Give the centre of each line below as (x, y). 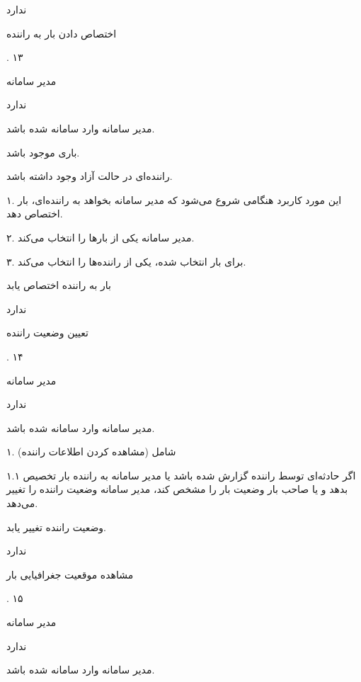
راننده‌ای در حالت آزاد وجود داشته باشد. (90, 176)
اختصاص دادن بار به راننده (62, 33)
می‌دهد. (22, 503)
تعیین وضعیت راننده (47, 333)
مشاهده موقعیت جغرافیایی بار (70, 574)
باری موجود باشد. (43, 152)
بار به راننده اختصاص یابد (59, 285)
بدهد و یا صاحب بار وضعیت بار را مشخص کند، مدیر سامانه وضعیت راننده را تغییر (177, 489)
